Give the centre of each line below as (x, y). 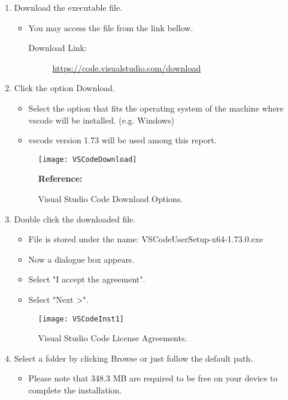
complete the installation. (75, 390)
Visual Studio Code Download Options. (110, 199)
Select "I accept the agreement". (87, 279)
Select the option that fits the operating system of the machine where (156, 108)
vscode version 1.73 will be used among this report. (122, 140)
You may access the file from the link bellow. (111, 27)
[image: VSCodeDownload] (87, 159)
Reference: (60, 178)
